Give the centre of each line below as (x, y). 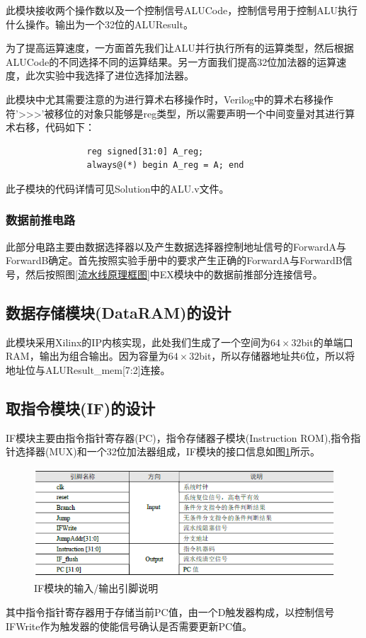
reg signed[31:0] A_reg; (145, 151)
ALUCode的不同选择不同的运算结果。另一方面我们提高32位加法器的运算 (171, 61)
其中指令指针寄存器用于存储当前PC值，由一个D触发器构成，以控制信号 (170, 612)
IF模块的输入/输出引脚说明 (96, 588)
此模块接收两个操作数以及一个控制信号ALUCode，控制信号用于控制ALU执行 (182, 10)
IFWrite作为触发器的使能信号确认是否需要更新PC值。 (129, 626)
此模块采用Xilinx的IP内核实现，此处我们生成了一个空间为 (138, 342)
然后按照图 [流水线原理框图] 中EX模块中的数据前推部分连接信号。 (174, 274)
